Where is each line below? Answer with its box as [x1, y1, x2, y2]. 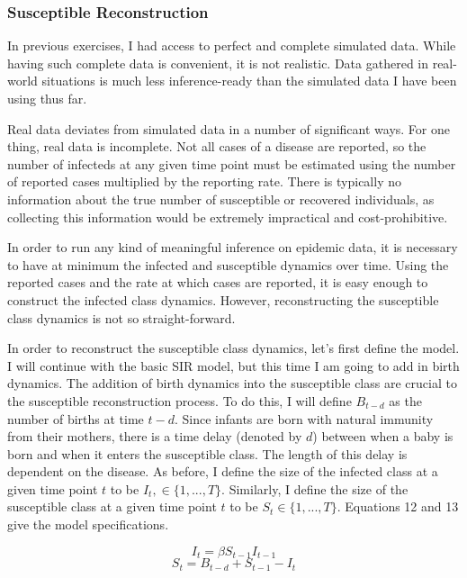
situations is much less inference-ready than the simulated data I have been [41, 71, 457, 90]
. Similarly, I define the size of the [221, 479, 409, 498]
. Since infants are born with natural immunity [174, 409, 434, 428]
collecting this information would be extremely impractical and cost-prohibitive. [7, 207, 448, 226]
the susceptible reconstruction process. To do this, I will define [7, 391, 352, 410]
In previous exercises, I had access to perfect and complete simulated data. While [7, 36, 456, 55]
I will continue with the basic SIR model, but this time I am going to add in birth [7, 356, 460, 375]
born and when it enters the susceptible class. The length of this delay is [7, 444, 408, 463]
